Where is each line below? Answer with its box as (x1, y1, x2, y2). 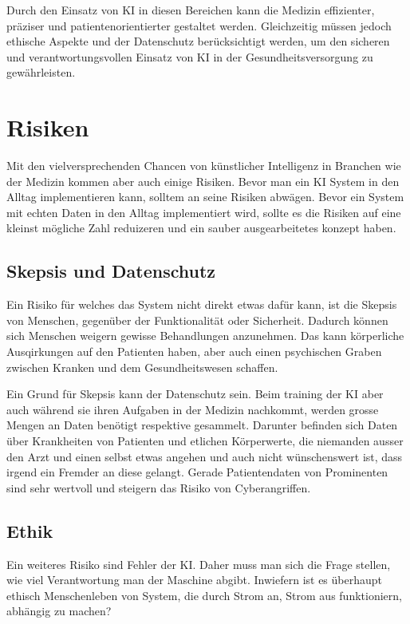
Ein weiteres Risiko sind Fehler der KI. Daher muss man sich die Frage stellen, (6, 555, 391, 572)
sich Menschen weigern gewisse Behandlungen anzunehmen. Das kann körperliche (6, 327, 404, 344)
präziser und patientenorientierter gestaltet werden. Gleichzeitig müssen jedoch (6, 17, 392, 34)
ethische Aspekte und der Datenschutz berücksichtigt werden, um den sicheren (6, 33, 390, 49)
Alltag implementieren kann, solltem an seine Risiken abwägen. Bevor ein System (6, 188, 404, 205)
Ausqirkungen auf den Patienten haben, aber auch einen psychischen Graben (6, 343, 382, 360)
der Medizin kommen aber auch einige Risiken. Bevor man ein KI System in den (6, 172, 400, 189)
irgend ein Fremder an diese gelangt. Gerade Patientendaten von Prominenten (6, 464, 388, 480)
